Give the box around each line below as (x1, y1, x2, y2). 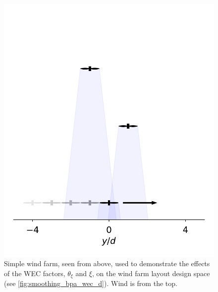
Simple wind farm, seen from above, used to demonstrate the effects (4, 258, 210, 269)
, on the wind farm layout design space (92, 268, 210, 278)
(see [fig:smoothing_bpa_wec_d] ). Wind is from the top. (4, 278, 177, 289)
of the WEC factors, (4, 268, 65, 278)
